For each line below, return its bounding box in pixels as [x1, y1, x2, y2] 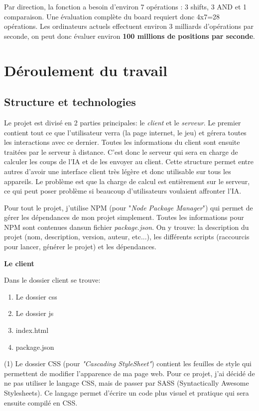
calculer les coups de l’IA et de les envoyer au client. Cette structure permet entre [4, 156, 254, 167]
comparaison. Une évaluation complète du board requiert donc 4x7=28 [4, 11, 220, 21]
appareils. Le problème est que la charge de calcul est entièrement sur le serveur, [4, 176, 250, 186]
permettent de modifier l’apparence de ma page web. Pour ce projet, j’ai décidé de [4, 368, 255, 378]
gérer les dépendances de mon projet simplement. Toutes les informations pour [4, 212, 244, 222]
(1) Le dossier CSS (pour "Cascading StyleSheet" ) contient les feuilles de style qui [4, 358, 252, 369]
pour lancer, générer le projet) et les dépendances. [4, 241, 157, 252]
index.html [15, 325, 49, 335]
